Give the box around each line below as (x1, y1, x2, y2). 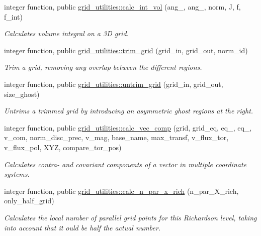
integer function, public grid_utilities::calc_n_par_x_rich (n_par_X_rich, (4, 185, 239, 196)
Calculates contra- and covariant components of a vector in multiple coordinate (4, 159, 246, 169)
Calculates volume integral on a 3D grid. (4, 28, 129, 39)
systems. (4, 169, 30, 179)
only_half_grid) (4, 195, 54, 206)
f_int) (4, 11, 23, 22)
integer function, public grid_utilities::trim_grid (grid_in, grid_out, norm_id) (4, 45, 248, 55)
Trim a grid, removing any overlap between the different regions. (4, 62, 202, 72)
